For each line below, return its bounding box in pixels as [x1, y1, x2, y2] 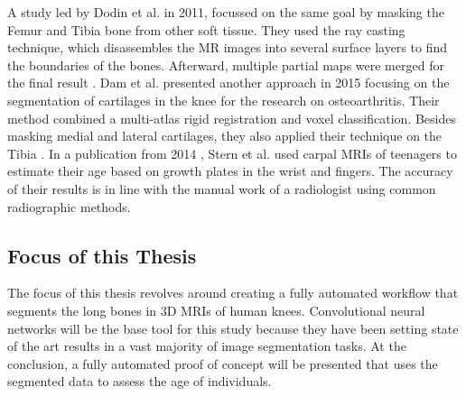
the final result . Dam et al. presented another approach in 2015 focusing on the [7, 73, 450, 92]
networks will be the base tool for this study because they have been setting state [7, 318, 459, 337]
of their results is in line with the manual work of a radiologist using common [7, 179, 436, 198]
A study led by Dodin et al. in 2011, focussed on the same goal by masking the [7, 3, 444, 21]
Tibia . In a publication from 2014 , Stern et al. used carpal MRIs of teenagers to [7, 143, 457, 162]
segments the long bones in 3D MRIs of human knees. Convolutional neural [7, 300, 425, 319]
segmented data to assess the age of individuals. [7, 372, 272, 391]
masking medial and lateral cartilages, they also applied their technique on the [7, 126, 443, 145]
